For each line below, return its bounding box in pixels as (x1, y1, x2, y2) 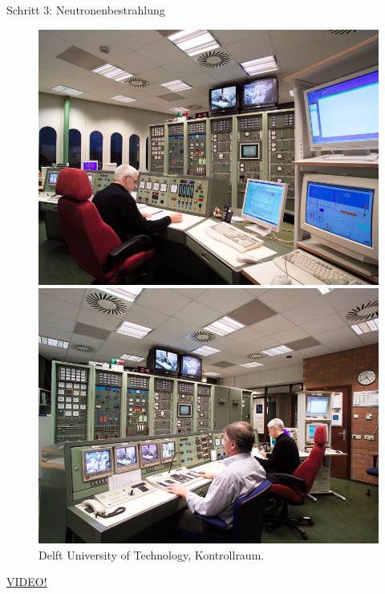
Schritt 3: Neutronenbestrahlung (6, 2, 165, 18)
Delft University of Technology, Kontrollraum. (38, 546, 265, 563)
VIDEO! (6, 573, 47, 590)
